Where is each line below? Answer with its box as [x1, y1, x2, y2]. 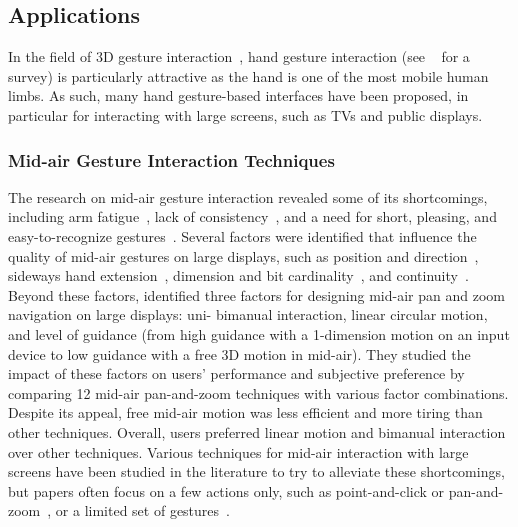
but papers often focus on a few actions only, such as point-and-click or [8, 480, 445, 501]
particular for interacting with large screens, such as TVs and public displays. [8, 104, 483, 125]
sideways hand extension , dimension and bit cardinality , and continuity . [8, 265, 469, 286]
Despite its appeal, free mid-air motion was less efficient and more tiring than [8, 402, 483, 423]
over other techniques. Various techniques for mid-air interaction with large [8, 441, 469, 462]
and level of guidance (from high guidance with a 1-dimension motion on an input [8, 323, 510, 344]
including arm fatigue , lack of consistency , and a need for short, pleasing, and [8, 206, 497, 227]
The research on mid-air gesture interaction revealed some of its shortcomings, [8, 186, 488, 207]
